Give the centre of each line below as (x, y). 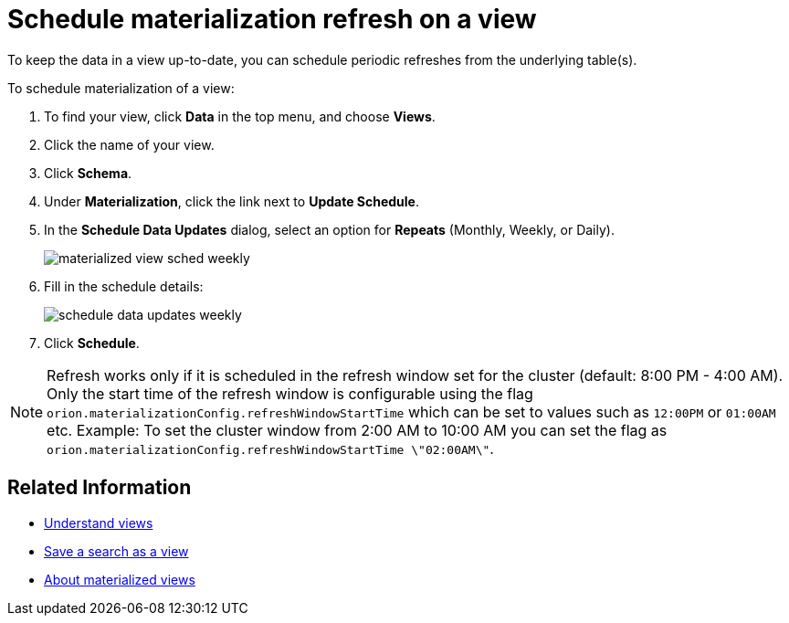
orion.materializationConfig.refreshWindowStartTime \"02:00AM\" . (270, 448)
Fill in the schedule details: (124, 286)
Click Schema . (88, 173)
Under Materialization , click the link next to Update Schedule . (231, 201)
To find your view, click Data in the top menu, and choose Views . (240, 116)
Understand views (99, 523)
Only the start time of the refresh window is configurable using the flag (290, 393)
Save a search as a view (116, 551)
